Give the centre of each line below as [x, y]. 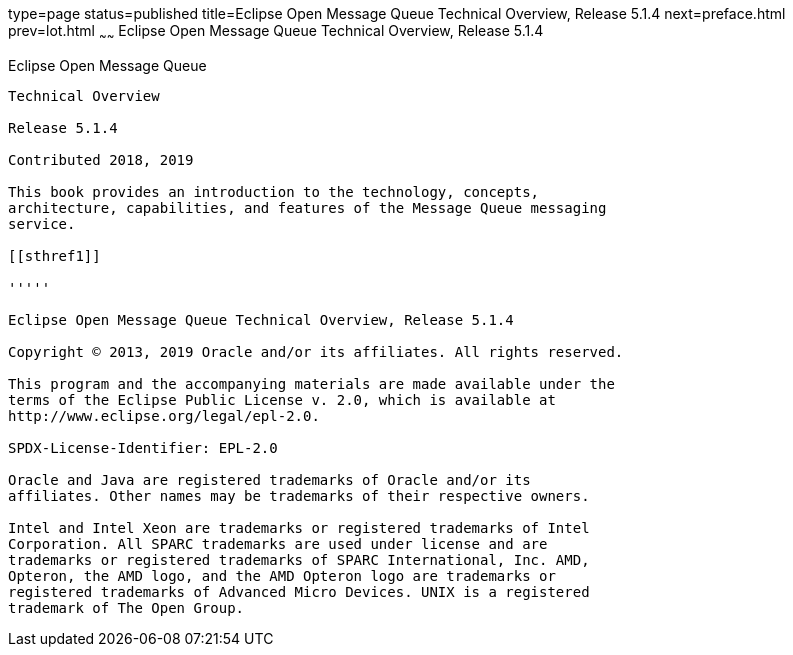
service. [42, 223]
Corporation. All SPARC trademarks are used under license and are [278, 543]
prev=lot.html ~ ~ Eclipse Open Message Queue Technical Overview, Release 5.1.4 [276, 32]
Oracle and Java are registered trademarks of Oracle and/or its [269, 479]
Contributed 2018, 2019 [101, 159]
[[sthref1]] [54, 255]
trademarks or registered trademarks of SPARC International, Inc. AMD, [299, 559]
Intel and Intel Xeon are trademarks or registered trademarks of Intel [299, 527]
